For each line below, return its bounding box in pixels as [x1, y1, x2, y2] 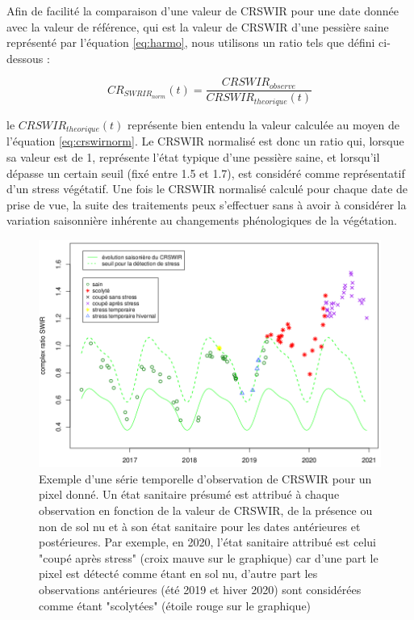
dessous [6, 49, 44, 66]
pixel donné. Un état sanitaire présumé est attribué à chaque [39, 486, 340, 503]
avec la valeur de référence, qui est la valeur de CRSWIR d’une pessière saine [6, 18, 389, 35]
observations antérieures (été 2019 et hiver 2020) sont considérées [39, 581, 362, 597]
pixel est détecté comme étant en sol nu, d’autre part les [39, 565, 318, 582]
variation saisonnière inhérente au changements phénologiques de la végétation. [6, 212, 397, 229]
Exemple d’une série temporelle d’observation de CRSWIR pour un [39, 470, 372, 487]
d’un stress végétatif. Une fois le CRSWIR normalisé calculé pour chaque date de [6, 180, 408, 197]
